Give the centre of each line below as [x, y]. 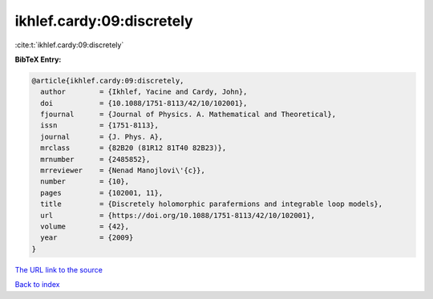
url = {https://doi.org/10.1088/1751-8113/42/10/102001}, [178, 215]
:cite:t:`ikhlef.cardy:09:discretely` [69, 45]
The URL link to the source [59, 269]
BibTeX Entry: [38, 59]
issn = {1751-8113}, [100, 125]
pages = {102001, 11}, [102, 193]
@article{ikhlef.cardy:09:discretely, [108, 81]
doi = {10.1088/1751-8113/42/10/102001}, [144, 103]
